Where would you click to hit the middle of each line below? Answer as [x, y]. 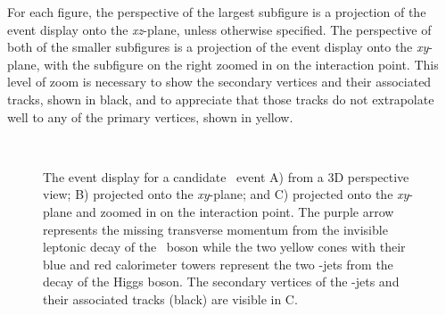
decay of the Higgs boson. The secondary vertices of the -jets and [221, 282]
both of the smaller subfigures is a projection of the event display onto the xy [218, 47]
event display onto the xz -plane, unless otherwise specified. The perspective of [219, 29]
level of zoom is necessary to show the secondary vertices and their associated [219, 82]
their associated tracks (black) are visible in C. [170, 298]
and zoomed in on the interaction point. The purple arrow [235, 211]
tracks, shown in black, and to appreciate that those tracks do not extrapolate [221, 99]
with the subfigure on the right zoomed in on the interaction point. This [241, 64]
